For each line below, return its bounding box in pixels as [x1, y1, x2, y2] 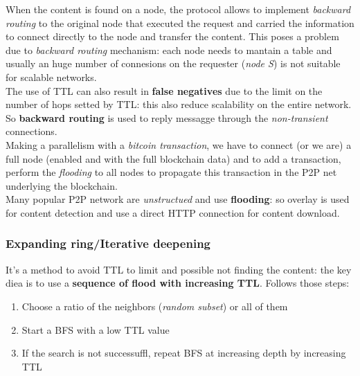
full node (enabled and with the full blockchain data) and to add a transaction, [6, 151, 341, 165]
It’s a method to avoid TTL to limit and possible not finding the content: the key [6, 262, 352, 276]
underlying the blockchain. [6, 178, 118, 193]
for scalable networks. [6, 69, 97, 84]
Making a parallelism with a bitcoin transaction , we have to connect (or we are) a [6, 137, 352, 152]
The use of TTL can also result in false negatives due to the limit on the [6, 83, 323, 98]
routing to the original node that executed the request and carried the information [6, 15, 354, 30]
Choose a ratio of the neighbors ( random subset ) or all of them [21, 298, 288, 313]
